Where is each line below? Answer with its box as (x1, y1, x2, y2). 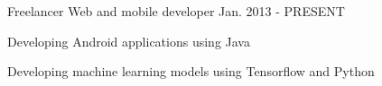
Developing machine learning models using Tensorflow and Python (7, 62, 375, 81)
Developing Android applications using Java (7, 31, 250, 50)
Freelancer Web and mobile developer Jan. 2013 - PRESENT (7, 2, 345, 20)
